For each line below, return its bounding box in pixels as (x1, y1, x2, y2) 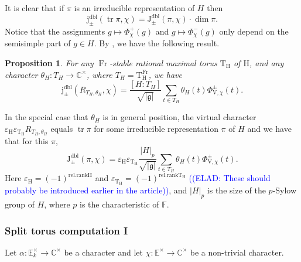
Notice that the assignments (5, 25, 105, 37)
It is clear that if (5, 2, 64, 13)
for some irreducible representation (94, 122, 218, 134)
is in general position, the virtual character (102, 111, 256, 123)
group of (5, 198, 35, 210)
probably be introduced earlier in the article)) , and (5, 184, 187, 196)
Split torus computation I (5, 223, 128, 237)
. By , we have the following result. (94, 37, 220, 49)
